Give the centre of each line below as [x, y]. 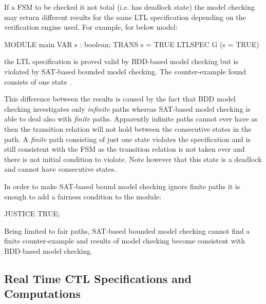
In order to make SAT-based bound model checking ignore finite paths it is [122, 186]
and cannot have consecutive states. [60, 169]
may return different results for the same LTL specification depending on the [125, 17]
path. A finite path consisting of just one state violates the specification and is [128, 139]
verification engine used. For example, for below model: [91, 27]
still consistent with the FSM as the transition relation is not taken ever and [125, 149]
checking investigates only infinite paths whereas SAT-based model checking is [127, 108]
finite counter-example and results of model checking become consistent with [125, 241]
